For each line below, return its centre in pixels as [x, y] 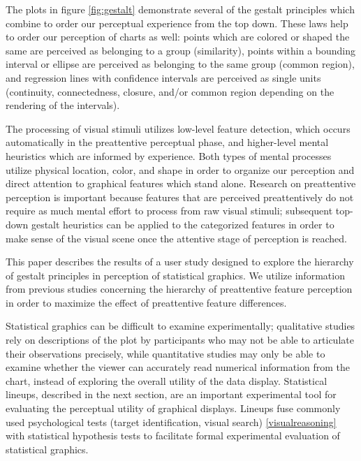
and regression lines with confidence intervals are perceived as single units [163, 77]
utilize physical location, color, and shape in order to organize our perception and [180, 169]
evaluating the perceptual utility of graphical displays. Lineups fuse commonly [173, 408]
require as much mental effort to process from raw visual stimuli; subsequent [169, 211]
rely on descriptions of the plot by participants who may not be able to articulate [180, 340]
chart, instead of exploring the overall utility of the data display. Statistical [167, 380]
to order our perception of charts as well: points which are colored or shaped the [178, 37]
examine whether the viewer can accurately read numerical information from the [178, 367]
